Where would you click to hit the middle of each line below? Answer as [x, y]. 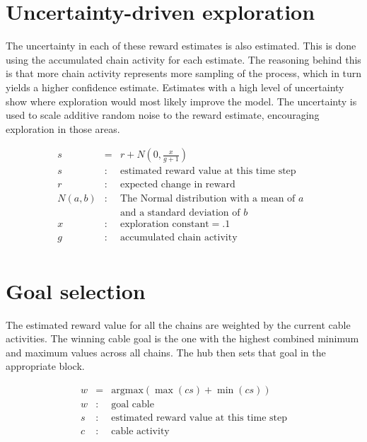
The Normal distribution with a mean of [208, 199]
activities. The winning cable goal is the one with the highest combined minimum [182, 338]
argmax [127, 391]
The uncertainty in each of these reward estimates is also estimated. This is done [181, 46]
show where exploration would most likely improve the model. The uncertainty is [181, 101]
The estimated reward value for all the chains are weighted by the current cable [178, 324]
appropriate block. [45, 366]
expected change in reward [177, 185]
